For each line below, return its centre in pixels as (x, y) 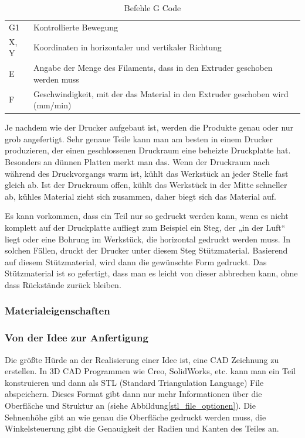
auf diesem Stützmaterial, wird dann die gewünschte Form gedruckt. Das (136, 261)
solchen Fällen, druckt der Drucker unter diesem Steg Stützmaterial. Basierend (146, 250)
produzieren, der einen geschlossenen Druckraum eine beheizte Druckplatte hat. (148, 150)
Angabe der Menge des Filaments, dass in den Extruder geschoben (153, 68)
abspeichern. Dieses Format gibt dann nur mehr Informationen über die (133, 394)
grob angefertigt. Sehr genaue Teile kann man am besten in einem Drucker (139, 138)
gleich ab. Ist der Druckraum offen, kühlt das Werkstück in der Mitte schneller (146, 185)
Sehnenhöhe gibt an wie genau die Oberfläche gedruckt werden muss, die (135, 417)
